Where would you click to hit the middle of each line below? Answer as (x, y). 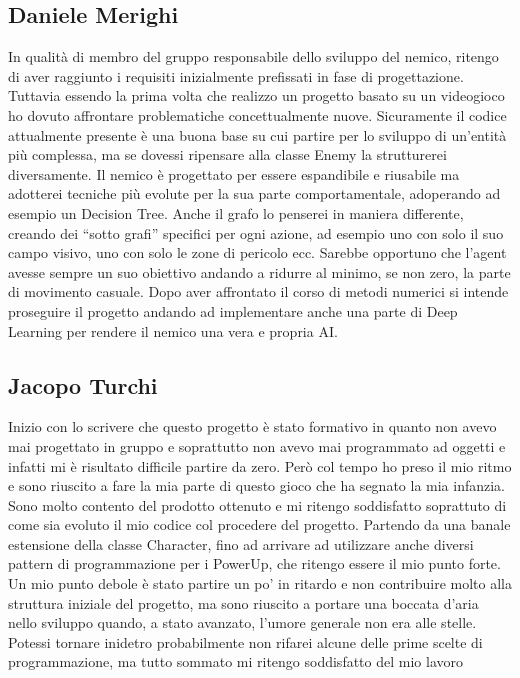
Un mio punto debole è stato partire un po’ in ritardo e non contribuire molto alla (260, 583)
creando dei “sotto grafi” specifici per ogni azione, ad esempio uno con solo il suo (256, 232)
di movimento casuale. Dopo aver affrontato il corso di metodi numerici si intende (258, 291)
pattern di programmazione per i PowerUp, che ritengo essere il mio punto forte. (254, 563)
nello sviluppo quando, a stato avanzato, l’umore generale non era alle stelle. (242, 622)
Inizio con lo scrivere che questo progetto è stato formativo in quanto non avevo (252, 426)
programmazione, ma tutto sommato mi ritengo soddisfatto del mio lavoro (235, 661)
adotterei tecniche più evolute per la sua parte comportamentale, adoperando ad (254, 193)
